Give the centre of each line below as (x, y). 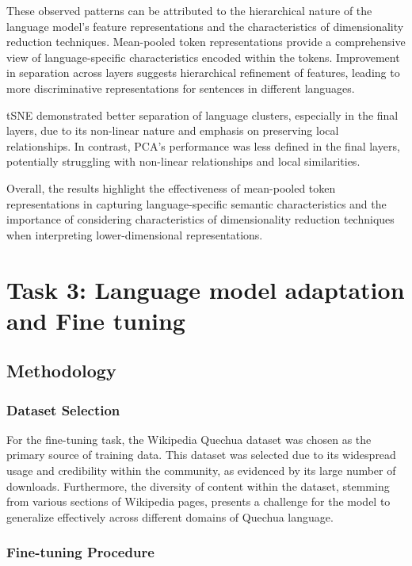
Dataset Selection (63, 409)
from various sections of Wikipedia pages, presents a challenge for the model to (198, 501)
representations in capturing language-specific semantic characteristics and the (196, 203)
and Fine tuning (96, 320)
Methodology (61, 371)
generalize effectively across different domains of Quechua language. (170, 516)
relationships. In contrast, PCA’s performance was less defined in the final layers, (203, 145)
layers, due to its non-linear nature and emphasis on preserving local (173, 130)
